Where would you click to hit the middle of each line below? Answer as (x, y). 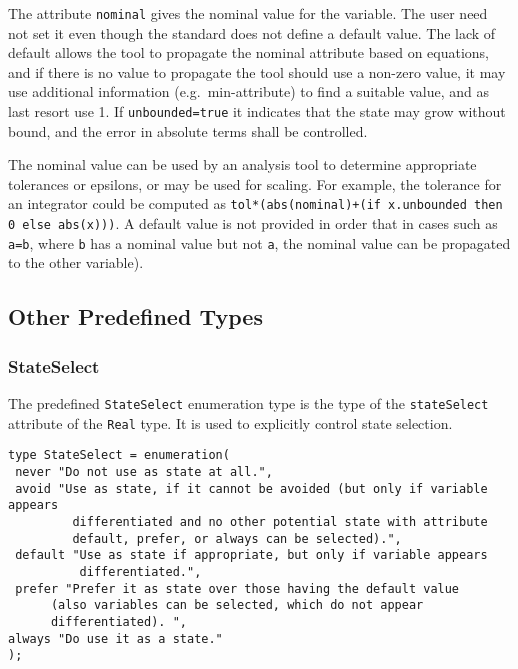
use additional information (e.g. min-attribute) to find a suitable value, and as (249, 91)
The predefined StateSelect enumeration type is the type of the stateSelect (248, 403)
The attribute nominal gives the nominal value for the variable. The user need (248, 13)
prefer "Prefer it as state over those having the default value (237, 588)
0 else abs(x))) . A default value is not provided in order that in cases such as (253, 223)
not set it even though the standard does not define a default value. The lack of (252, 32)
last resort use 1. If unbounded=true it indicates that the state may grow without (257, 111)
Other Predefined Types (135, 316)
